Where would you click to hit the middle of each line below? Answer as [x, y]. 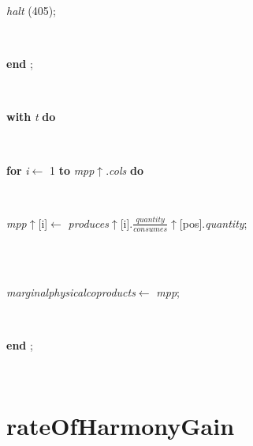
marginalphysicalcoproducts [71, 291]
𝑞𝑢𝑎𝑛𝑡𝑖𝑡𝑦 [150, 220]
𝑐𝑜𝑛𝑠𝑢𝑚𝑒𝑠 [151, 229]
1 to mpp [72, 170]
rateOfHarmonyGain [121, 426]
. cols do [125, 170]
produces [88, 223]
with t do [31, 117]
